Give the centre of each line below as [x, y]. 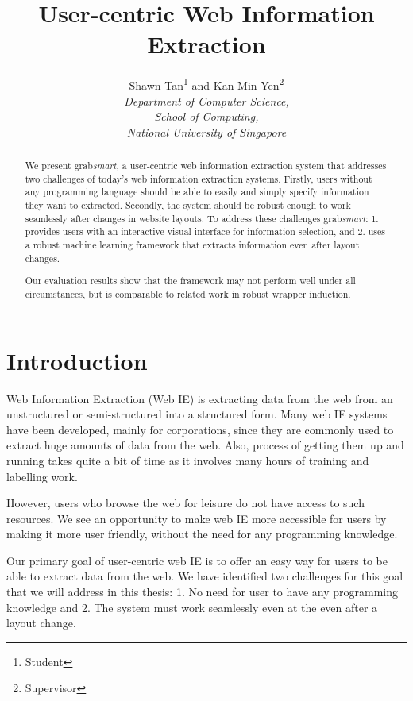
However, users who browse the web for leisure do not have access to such [185, 503]
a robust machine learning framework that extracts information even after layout [192, 245]
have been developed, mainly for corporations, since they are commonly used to [200, 429]
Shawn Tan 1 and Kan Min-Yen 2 [206, 84]
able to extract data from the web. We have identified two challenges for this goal [205, 576]
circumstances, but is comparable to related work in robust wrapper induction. [188, 293]
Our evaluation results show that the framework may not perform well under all [190, 281]
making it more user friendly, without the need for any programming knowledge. [202, 534]
